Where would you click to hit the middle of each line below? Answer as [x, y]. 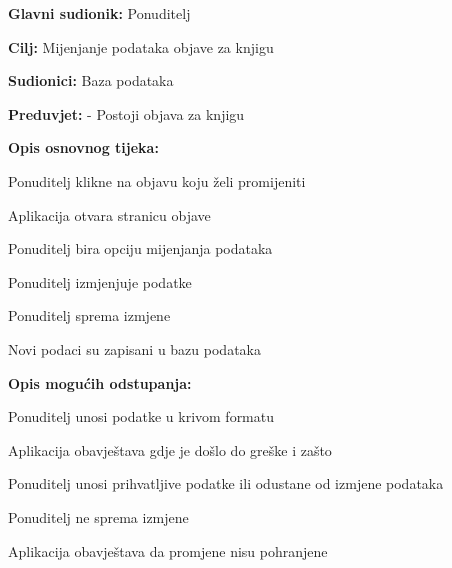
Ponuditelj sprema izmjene [89, 315]
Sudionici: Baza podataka [91, 80]
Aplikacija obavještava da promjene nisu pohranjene [168, 550]
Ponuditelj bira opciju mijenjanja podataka [140, 248]
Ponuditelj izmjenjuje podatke [100, 281]
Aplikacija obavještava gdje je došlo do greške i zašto [170, 449]
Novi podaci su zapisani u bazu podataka [134, 348]
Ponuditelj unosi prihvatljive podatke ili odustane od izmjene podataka [226, 483]
